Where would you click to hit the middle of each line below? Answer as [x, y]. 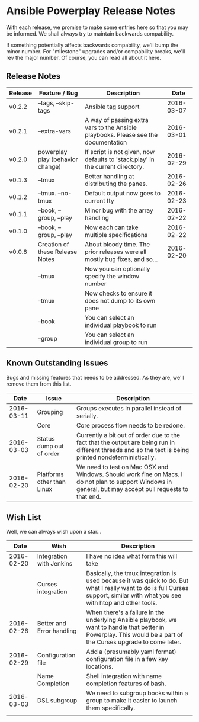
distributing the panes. [116, 184]
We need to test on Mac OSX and [122, 467]
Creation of [53, 244]
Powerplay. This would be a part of [135, 635]
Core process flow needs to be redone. [131, 425]
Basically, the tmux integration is [131, 573]
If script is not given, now [120, 152]
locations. [100, 666]
